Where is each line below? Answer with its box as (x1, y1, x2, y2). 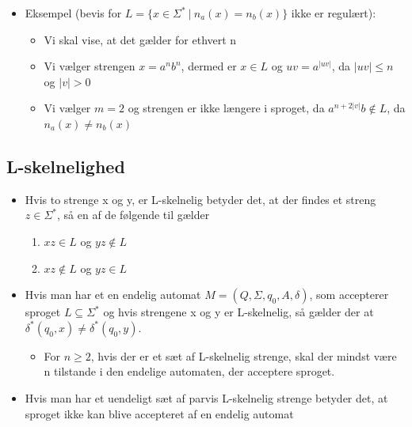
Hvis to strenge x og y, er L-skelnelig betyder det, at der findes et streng (25, 191, 376, 207)
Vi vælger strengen (44, 58, 135, 74)
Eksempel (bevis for (25, 5, 122, 21)
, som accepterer (309, 286, 389, 303)
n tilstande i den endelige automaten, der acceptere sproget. (44, 363, 335, 380)
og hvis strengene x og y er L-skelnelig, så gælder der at (103, 304, 374, 320)
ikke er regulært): (291, 5, 376, 21)
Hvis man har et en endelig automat (25, 286, 201, 303)
